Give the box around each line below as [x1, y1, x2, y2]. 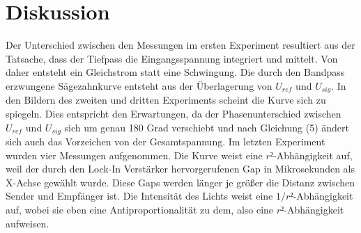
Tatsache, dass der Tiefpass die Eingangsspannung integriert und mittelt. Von [6, 51, 338, 65]
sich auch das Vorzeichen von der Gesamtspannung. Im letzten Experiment [6, 134, 325, 148]
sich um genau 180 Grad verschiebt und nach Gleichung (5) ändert [64, 120, 349, 134]
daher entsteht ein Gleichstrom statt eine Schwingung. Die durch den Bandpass [6, 65, 345, 79]
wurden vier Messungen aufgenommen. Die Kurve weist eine [6, 147, 263, 162]
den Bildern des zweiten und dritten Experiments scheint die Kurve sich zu [6, 93, 326, 107]
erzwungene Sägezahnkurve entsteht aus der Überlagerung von [6, 78, 272, 93]
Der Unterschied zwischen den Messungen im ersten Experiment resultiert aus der [6, 38, 355, 52]
